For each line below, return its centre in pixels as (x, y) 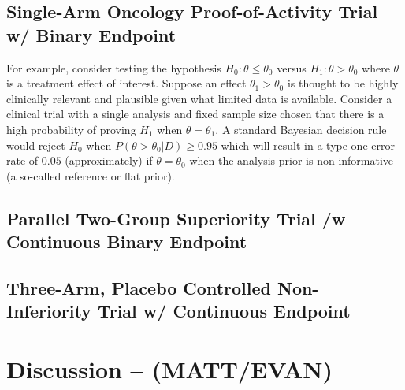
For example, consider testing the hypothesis (114, 67)
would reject (36, 145)
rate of (22, 160)
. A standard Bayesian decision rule (301, 129)
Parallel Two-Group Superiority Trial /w (176, 218)
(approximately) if (109, 160)
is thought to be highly (343, 83)
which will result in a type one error (308, 145)
